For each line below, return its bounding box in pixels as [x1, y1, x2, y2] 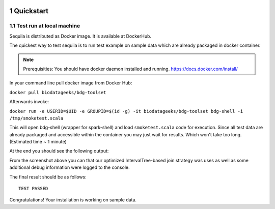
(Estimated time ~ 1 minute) [9, 139, 67, 145]
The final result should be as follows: [9, 173, 87, 180]
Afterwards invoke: [9, 99, 49, 105]
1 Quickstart [9, 7, 49, 15]
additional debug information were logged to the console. [9, 164, 130, 170]
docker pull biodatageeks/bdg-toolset [9, 89, 106, 95]
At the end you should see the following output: [9, 148, 109, 154]
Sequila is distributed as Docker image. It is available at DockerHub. [9, 33, 152, 39]
